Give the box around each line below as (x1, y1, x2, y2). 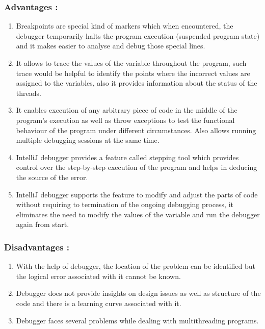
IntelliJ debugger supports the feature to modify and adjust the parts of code (16, 189, 258, 199)
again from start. (16, 219, 69, 230)
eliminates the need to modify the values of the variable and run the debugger (16, 209, 260, 219)
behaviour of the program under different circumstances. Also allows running (16, 124, 256, 135)
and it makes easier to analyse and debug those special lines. (16, 40, 205, 51)
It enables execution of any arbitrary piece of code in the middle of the (16, 105, 237, 115)
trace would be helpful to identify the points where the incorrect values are (16, 67, 250, 78)
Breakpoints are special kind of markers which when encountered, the (16, 20, 233, 31)
